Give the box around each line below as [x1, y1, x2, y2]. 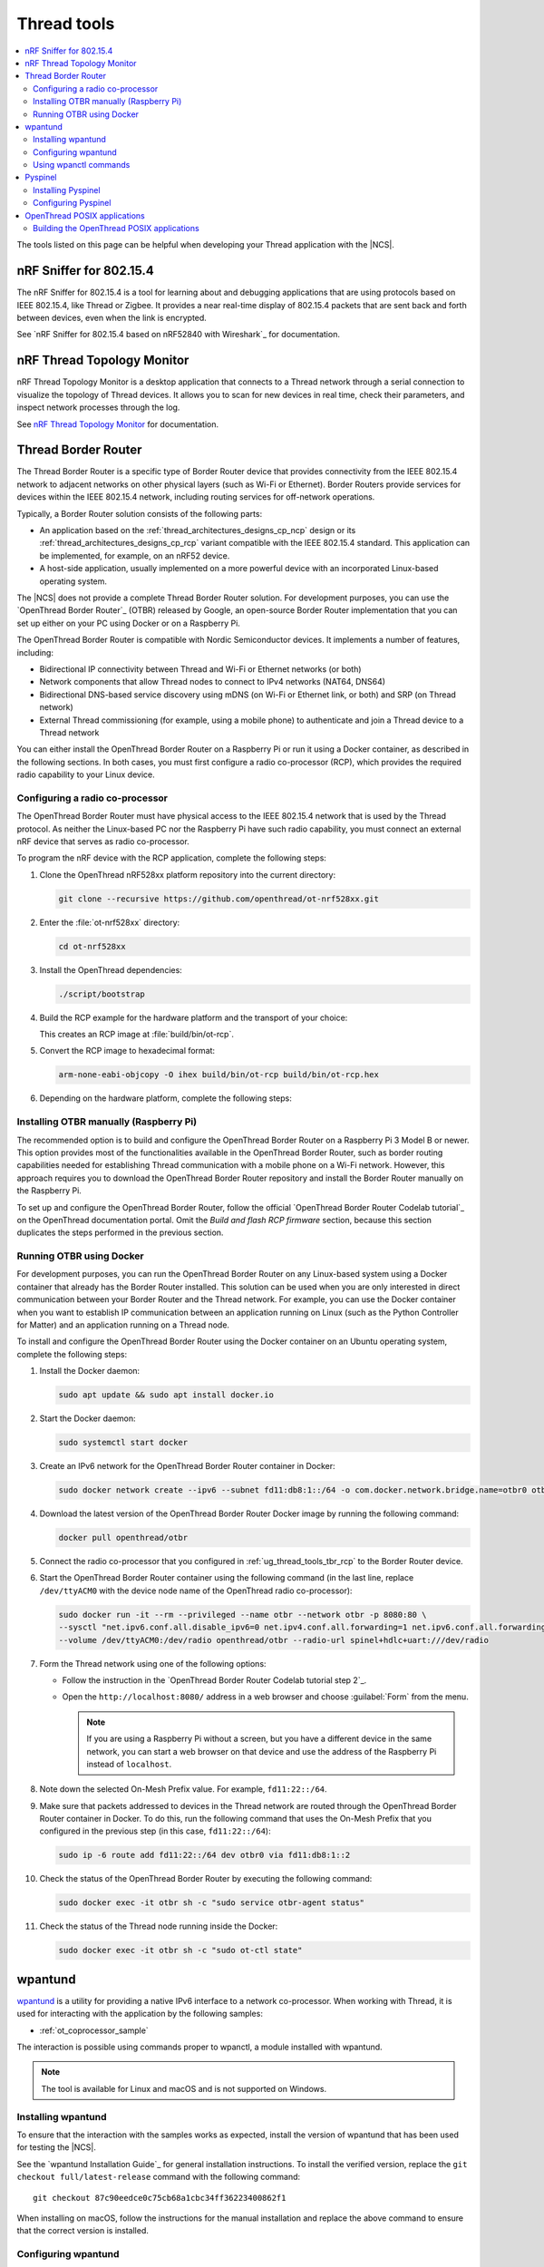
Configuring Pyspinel [33, 198, 112, 209]
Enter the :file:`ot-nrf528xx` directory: [39, 917, 180, 928]
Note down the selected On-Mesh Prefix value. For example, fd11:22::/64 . [39, 1784, 327, 1795]
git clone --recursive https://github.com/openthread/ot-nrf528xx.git [58, 893, 380, 904]
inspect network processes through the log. [16, 402, 180, 413]
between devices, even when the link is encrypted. [16, 313, 208, 324]
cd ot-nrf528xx [58, 941, 126, 951]
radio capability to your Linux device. [16, 769, 155, 780]
